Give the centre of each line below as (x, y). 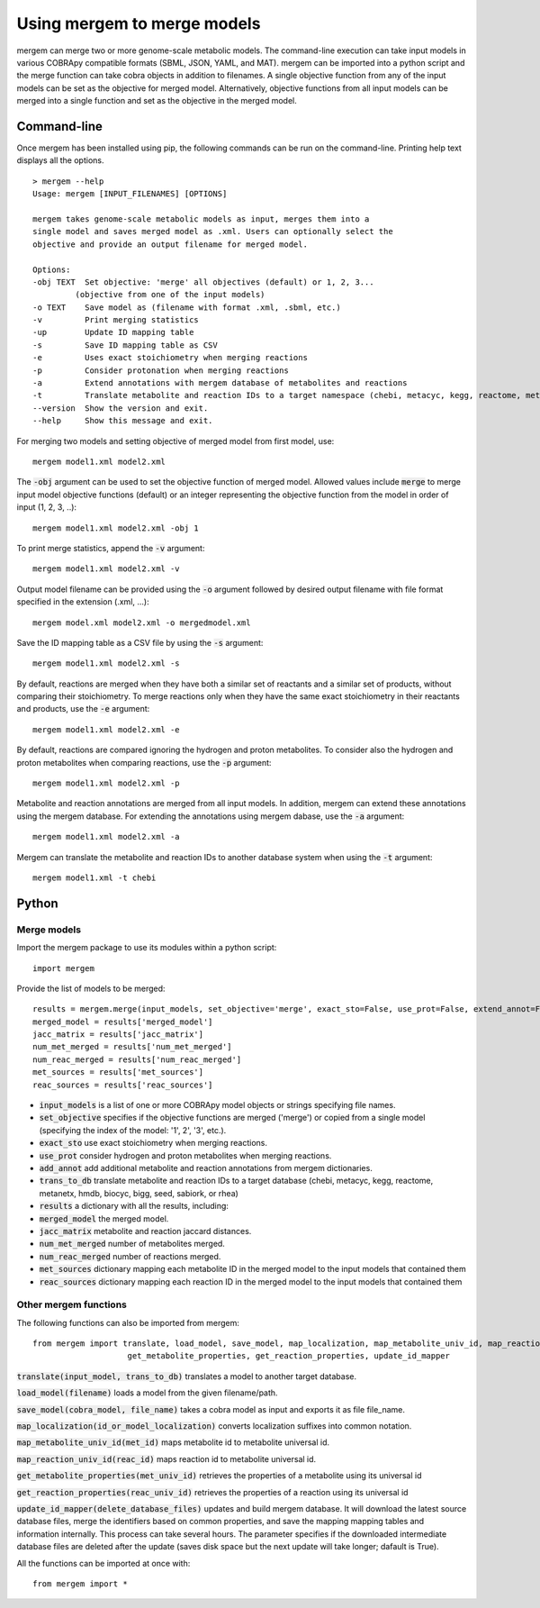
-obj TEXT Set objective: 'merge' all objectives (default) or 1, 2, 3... (203, 282)
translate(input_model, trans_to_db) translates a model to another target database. (187, 1376)
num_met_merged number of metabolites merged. (132, 1244)
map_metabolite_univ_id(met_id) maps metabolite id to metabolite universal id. (173, 1442)
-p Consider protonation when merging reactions (161, 370)
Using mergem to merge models (139, 23)
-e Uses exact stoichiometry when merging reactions (170, 358)
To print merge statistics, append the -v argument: (111, 548)
